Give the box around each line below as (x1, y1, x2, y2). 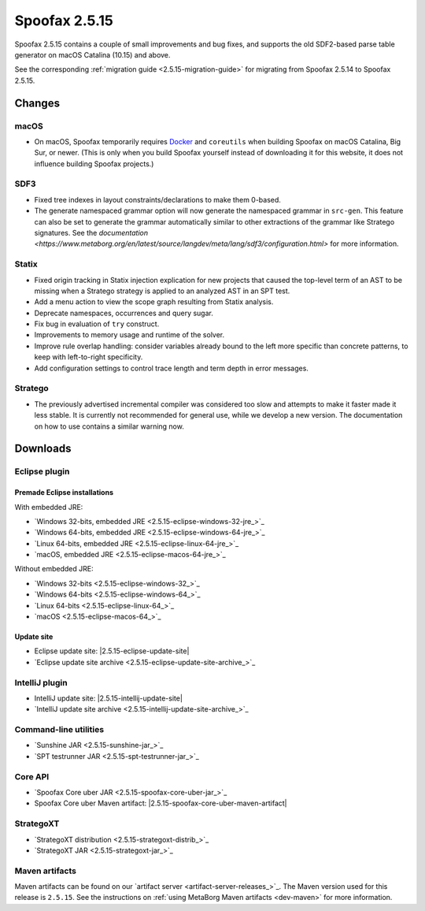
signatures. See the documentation (34, 228, 149, 237)
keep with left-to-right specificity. (34, 352, 143, 362)
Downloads (14, 442, 72, 455)
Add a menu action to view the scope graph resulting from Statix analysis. (34, 297, 274, 307)
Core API (14, 771, 50, 782)
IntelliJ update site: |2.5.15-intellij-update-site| (34, 693, 183, 703)
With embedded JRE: (14, 502, 83, 511)
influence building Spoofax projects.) (34, 158, 154, 169)
